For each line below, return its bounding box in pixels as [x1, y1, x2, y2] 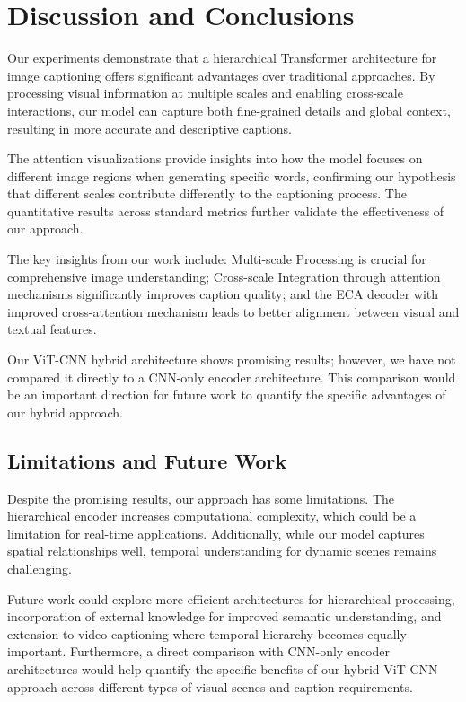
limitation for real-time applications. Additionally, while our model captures [7, 523, 425, 542]
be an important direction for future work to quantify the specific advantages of [7, 385, 446, 404]
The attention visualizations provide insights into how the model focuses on [7, 149, 423, 168]
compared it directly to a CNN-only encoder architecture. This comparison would [7, 367, 456, 386]
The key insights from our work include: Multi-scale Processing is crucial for [7, 250, 426, 268]
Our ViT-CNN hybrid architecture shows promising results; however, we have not [7, 350, 456, 369]
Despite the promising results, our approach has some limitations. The [7, 488, 394, 507]
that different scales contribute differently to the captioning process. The [7, 184, 407, 203]
